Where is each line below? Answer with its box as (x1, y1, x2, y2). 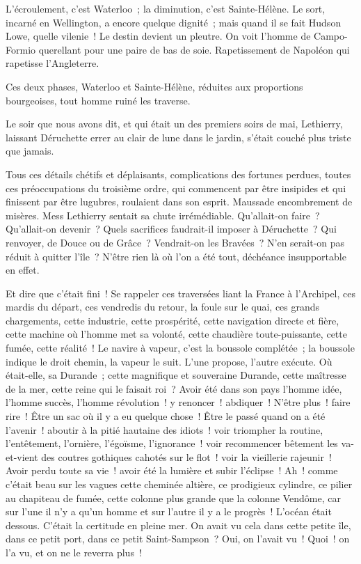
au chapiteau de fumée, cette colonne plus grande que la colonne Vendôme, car (6, 490, 341, 505)
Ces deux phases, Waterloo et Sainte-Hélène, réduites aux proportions (6, 79, 303, 93)
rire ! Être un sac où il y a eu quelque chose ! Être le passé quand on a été (6, 409, 326, 423)
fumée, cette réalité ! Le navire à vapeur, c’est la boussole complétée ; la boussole (6, 340, 355, 355)
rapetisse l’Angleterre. (6, 56, 99, 70)
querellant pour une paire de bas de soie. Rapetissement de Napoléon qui (38, 42, 350, 56)
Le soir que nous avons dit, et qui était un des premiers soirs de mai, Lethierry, (6, 116, 343, 131)
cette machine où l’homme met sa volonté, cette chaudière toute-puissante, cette (6, 327, 347, 341)
